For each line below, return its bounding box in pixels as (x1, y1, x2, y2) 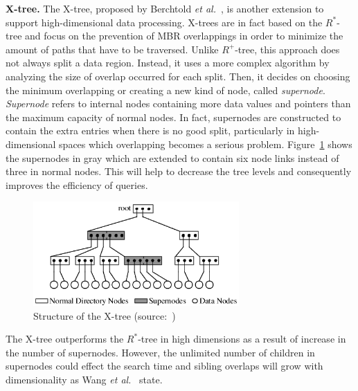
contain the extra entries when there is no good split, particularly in (6, 123, 295, 138)
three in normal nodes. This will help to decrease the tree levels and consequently (6, 164, 352, 179)
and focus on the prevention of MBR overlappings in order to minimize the (25, 28, 343, 43)
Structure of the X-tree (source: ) (33, 308, 176, 322)
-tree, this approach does (235, 42, 340, 56)
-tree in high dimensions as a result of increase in (138, 331, 346, 346)
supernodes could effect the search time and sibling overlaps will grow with (6, 358, 323, 373)
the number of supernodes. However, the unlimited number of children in (6, 345, 315, 359)
